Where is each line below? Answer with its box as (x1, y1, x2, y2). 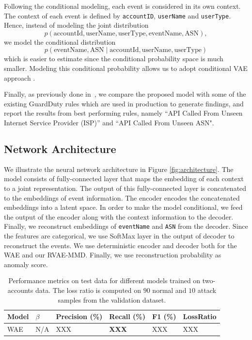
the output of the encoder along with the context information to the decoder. (4, 211, 234, 221)
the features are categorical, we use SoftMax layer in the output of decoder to (4, 231, 235, 241)
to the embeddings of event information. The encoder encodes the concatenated (4, 192, 240, 203)
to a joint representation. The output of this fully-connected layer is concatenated (4, 183, 247, 193)
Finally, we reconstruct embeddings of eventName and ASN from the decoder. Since (4, 221, 248, 231)
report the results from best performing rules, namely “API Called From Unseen (4, 108, 243, 118)
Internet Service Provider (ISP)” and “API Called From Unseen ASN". (4, 118, 214, 127)
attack (197, 285, 216, 295)
